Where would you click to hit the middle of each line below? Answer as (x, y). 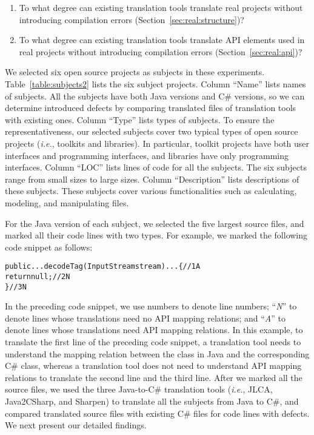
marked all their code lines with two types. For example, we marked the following (156, 235)
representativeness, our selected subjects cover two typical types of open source (152, 131)
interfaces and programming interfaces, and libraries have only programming (147, 155)
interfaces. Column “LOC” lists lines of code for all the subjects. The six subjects (156, 167)
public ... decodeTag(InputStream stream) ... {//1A (103, 267)
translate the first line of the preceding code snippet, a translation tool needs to (153, 342)
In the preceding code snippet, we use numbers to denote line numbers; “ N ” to (151, 306)
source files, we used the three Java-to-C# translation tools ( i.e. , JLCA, (139, 389)
